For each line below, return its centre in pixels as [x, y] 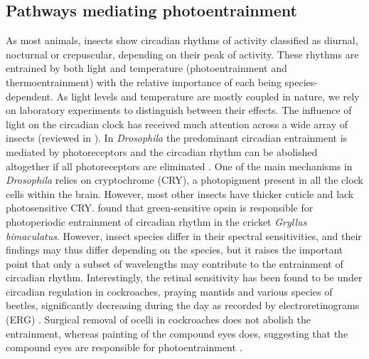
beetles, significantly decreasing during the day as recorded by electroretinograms [183, 305]
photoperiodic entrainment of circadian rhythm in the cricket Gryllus [156, 221]
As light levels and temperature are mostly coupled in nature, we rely [208, 96]
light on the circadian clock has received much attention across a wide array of [177, 124]
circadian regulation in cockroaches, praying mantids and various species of [169, 291]
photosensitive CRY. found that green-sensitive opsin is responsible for [160, 208]
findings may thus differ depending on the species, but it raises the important [175, 250]
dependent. [30, 96]
